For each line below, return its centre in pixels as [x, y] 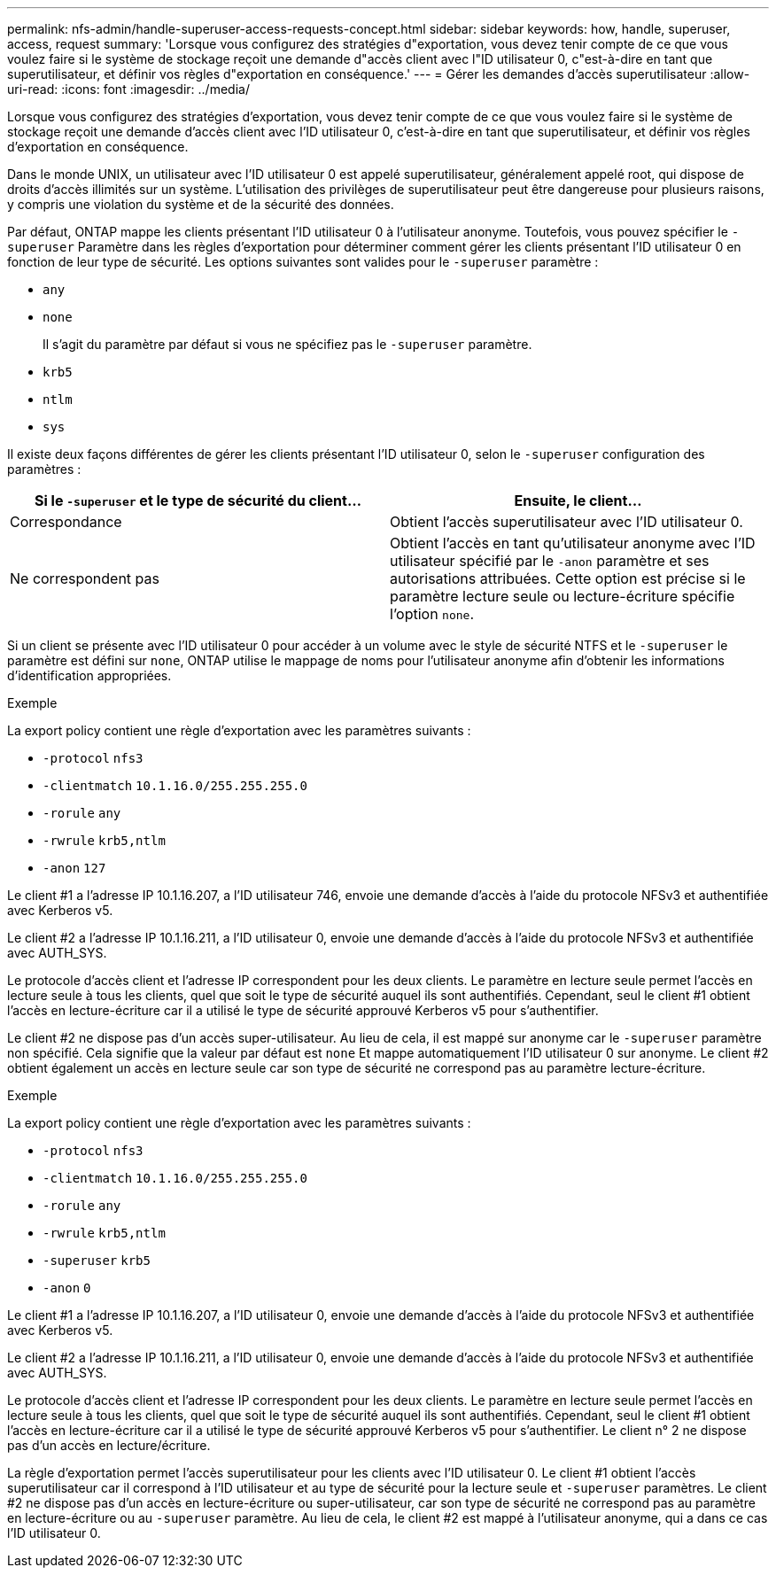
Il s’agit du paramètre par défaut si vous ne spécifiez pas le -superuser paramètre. [287, 344]
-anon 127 [74, 868]
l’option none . [432, 614]
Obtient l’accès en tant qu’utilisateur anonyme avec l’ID [573, 543]
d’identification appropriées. [89, 675]
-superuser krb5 [97, 1261]
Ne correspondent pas [85, 578]
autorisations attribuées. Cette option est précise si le [568, 578]
